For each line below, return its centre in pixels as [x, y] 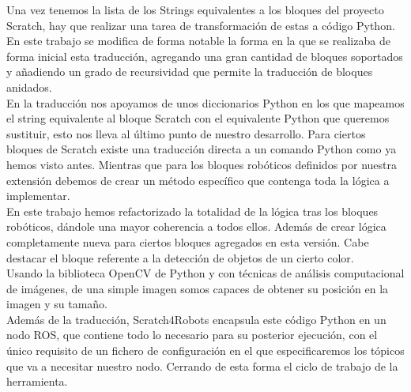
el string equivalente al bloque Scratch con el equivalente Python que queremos [198, 118]
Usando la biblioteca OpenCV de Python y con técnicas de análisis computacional [205, 273]
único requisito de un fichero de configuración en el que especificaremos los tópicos [205, 351]
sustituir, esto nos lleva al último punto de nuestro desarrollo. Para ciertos [186, 133]
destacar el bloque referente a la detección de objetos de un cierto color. [180, 257]
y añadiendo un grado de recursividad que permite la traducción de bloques [190, 72]
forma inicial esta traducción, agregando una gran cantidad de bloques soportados [205, 56]
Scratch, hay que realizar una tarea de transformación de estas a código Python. [201, 25]
